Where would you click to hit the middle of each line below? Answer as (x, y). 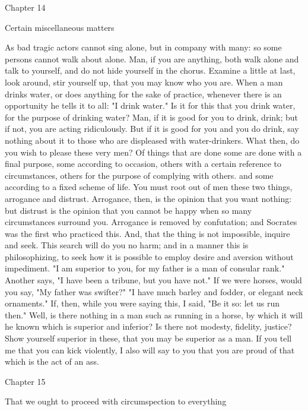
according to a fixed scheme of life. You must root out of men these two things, (149, 187)
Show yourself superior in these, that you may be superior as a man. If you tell (148, 338)
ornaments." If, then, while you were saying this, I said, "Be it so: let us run (142, 303)
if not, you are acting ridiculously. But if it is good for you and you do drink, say (152, 129)
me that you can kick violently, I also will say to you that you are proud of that (150, 350)
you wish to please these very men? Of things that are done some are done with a (153, 152)
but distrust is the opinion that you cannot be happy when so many (128, 210)
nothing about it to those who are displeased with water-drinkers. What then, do (152, 140)
